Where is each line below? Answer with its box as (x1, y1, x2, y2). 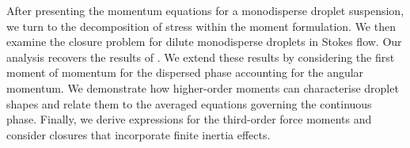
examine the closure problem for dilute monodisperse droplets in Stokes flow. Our (6, 33, 402, 50)
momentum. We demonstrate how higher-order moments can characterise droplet (6, 79, 399, 96)
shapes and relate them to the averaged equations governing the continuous (6, 95, 372, 112)
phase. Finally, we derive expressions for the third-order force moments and (6, 111, 372, 127)
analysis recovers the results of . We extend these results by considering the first (6, 48, 395, 65)
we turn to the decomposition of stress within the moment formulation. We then (6, 17, 396, 34)
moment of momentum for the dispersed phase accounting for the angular (6, 64, 364, 81)
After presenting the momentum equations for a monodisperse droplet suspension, (6, 2, 404, 18)
